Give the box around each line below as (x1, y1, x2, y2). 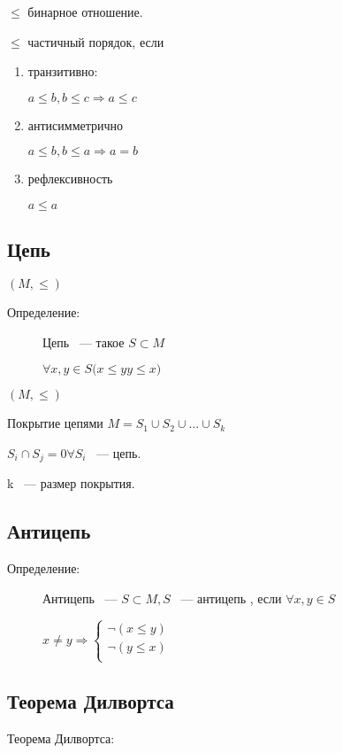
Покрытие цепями (7, 414, 103, 432)
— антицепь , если (180, 588, 282, 607)
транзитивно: (27, 62, 98, 81)
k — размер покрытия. (7, 474, 135, 493)
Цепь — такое (42, 332, 125, 351)
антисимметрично (27, 115, 124, 134)
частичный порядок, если (27, 32, 164, 50)
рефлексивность (27, 169, 113, 188)
